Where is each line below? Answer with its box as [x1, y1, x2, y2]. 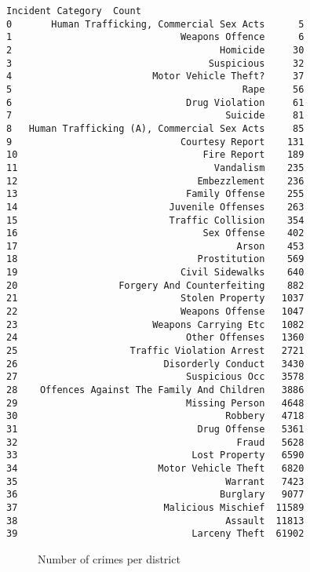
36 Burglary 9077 [6, 489, 305, 501]
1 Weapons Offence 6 [6, 31, 305, 43]
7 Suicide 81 [6, 110, 305, 122]
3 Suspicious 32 [6, 57, 305, 69]
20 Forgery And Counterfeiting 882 [6, 279, 305, 291]
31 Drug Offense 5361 [6, 424, 305, 435]
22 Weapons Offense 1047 [6, 306, 305, 318]
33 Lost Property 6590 [6, 450, 305, 461]
